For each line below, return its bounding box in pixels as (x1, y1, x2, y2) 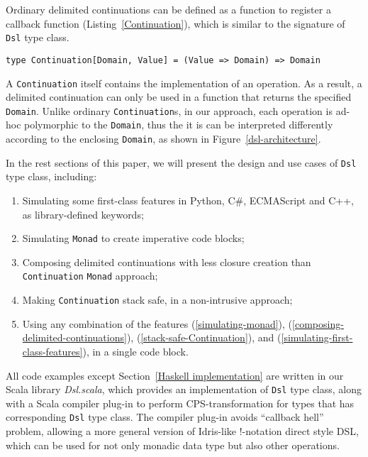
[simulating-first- (281, 330, 353, 345)
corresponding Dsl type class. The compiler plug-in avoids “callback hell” (6, 409, 324, 424)
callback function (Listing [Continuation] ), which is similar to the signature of (6, 16, 345, 31)
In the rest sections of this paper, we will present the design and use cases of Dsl (6, 155, 357, 170)
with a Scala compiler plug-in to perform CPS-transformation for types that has (6, 395, 355, 410)
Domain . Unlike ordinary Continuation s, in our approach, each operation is (6, 103, 333, 118)
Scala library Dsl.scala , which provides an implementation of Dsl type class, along (6, 382, 362, 397)
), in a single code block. (82, 343, 189, 358)
